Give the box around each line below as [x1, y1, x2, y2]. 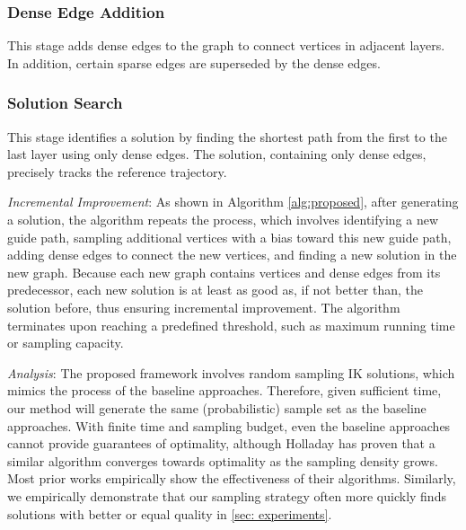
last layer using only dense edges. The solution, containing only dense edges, [7, 145, 426, 163]
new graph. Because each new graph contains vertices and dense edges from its [7, 262, 441, 281]
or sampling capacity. [7, 333, 124, 352]
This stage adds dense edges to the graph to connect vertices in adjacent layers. [7, 36, 445, 55]
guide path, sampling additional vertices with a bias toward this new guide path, [7, 227, 452, 246]
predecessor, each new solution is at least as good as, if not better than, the [7, 280, 424, 299]
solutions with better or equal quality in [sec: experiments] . [7, 504, 332, 523]
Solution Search [7, 92, 123, 114]
